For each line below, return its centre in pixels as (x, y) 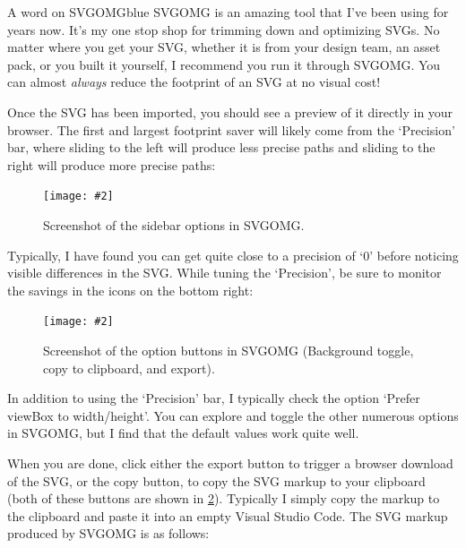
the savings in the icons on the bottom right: (130, 290)
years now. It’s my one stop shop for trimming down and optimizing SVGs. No (224, 29)
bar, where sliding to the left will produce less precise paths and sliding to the (221, 147)
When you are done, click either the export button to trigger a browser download (230, 463)
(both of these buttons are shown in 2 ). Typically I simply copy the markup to (224, 498)
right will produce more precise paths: (112, 164)
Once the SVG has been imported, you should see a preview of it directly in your (230, 111)
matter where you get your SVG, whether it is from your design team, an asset (224, 47)
